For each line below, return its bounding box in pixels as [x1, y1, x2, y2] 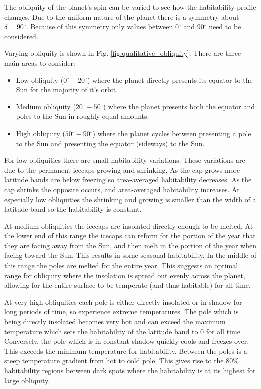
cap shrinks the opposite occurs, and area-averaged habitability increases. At [4, 184, 240, 194]
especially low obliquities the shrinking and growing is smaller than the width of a [4, 194, 256, 204]
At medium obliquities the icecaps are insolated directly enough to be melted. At [4, 220, 253, 231]
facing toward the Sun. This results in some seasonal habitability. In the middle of [4, 250, 257, 261]
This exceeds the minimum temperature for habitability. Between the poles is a [4, 345, 247, 356]
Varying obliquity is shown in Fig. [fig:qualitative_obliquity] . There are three [4, 48, 241, 58]
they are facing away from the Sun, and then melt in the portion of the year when [4, 240, 257, 250]
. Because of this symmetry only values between [26, 21, 173, 32]
